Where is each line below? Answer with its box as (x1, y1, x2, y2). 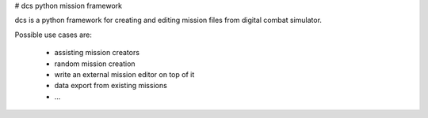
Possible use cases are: (14, 30, 93, 39)
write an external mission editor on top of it (54, 69, 195, 79)
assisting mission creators (54, 48, 140, 57)
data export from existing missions (54, 81, 168, 90)
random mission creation (54, 59, 136, 68)
